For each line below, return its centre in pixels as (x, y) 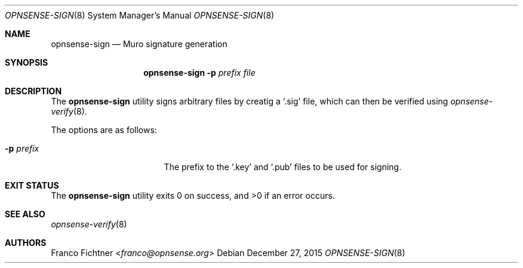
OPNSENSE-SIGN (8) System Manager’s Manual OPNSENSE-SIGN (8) (140, 15)
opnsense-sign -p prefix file (199, 73)
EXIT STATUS (32, 185)
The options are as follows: (104, 130)
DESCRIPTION (33, 91)
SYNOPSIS (27, 62)
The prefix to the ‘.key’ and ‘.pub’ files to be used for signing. (283, 167)
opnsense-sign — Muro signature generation (139, 44)
